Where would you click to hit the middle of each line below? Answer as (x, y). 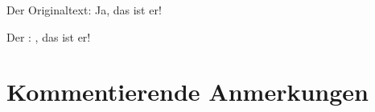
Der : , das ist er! (49, 36)
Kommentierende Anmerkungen (187, 92)
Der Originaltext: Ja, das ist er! (84, 10)
